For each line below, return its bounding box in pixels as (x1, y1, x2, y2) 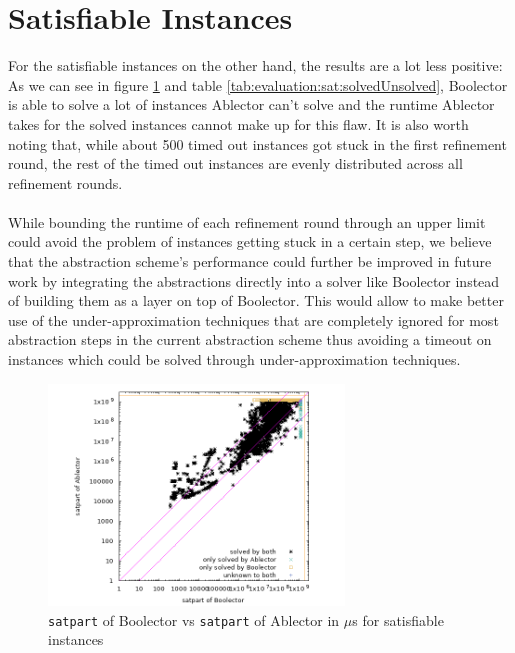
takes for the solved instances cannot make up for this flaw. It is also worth (8, 113, 469, 134)
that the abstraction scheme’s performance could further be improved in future (8, 251, 492, 272)
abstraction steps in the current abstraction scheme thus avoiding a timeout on (8, 329, 492, 350)
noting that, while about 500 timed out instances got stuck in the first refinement (8, 133, 507, 154)
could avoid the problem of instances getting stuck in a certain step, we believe (8, 231, 492, 252)
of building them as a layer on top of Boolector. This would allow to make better (8, 290, 504, 311)
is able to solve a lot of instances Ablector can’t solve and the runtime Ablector (8, 94, 495, 115)
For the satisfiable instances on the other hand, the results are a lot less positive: (8, 55, 503, 76)
